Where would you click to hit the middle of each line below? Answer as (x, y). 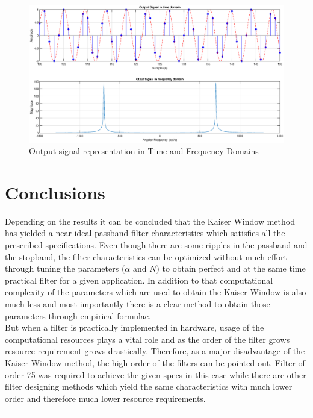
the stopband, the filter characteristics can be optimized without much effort (146, 256)
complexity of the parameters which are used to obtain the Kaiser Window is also (156, 292)
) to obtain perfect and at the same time (231, 268)
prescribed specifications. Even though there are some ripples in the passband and (156, 245)
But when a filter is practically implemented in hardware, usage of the (135, 327)
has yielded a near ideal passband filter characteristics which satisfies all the (145, 233)
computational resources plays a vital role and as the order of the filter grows (147, 339)
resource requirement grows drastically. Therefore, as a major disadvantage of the (155, 351)
